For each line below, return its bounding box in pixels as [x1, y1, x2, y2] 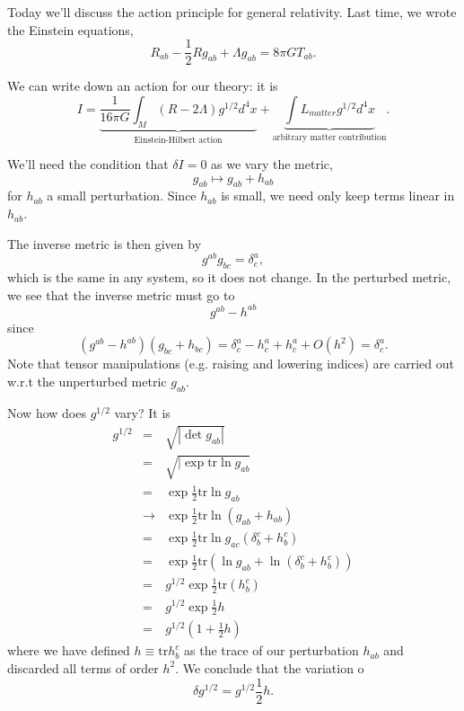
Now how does [7, 403, 86, 422]
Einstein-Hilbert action [134, 135, 223, 145]
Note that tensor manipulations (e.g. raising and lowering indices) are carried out [7, 354, 454, 373]
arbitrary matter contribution [272, 132, 387, 142]
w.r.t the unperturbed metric [7, 372, 167, 390]
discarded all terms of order [7, 658, 159, 677]
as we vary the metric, [211, 155, 333, 173]
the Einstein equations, [7, 20, 134, 39]
